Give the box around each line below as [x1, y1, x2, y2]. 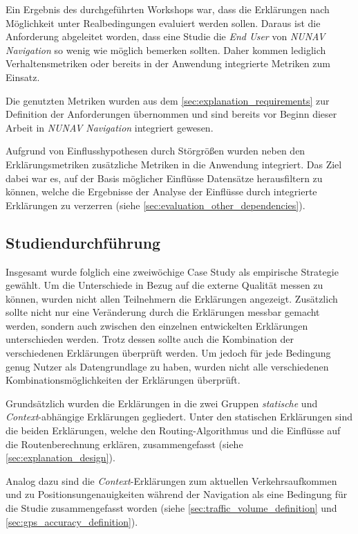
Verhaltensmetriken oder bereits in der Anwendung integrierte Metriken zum [6, 56, 330, 71]
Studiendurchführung [6, 231, 161, 253]
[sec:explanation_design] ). [6, 450, 115, 465]
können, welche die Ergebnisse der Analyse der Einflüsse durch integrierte [6, 184, 317, 199]
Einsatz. [6, 69, 40, 84]
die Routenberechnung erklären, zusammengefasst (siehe [6, 436, 243, 451]
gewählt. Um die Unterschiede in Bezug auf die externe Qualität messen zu [6, 278, 323, 292]
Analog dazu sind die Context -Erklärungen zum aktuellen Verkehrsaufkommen [6, 473, 337, 488]
